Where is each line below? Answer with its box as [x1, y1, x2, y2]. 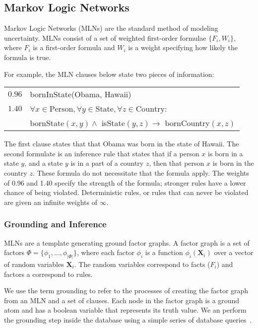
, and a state [24, 158, 63, 168]
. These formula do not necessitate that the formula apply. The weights [32, 167, 249, 178]
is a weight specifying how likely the [128, 42, 238, 53]
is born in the [212, 158, 254, 168]
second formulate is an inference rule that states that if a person [4, 148, 199, 158]
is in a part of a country [70, 158, 144, 168]
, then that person [149, 158, 204, 168]
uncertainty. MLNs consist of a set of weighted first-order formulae [4, 32, 206, 43]
